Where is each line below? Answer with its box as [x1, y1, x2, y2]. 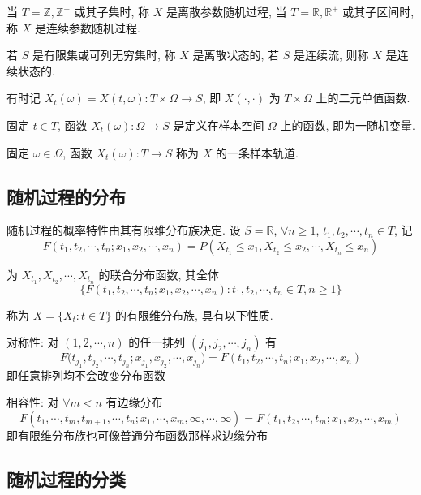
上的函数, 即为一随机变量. [280, 116, 415, 133]
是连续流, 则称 [293, 46, 369, 63]
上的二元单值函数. [316, 89, 410, 106]
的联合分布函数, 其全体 [98, 265, 220, 282]
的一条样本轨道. [215, 144, 299, 161]
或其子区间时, [342, 3, 415, 19]
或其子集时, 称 [74, 3, 150, 19]
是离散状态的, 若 [192, 46, 279, 63]
